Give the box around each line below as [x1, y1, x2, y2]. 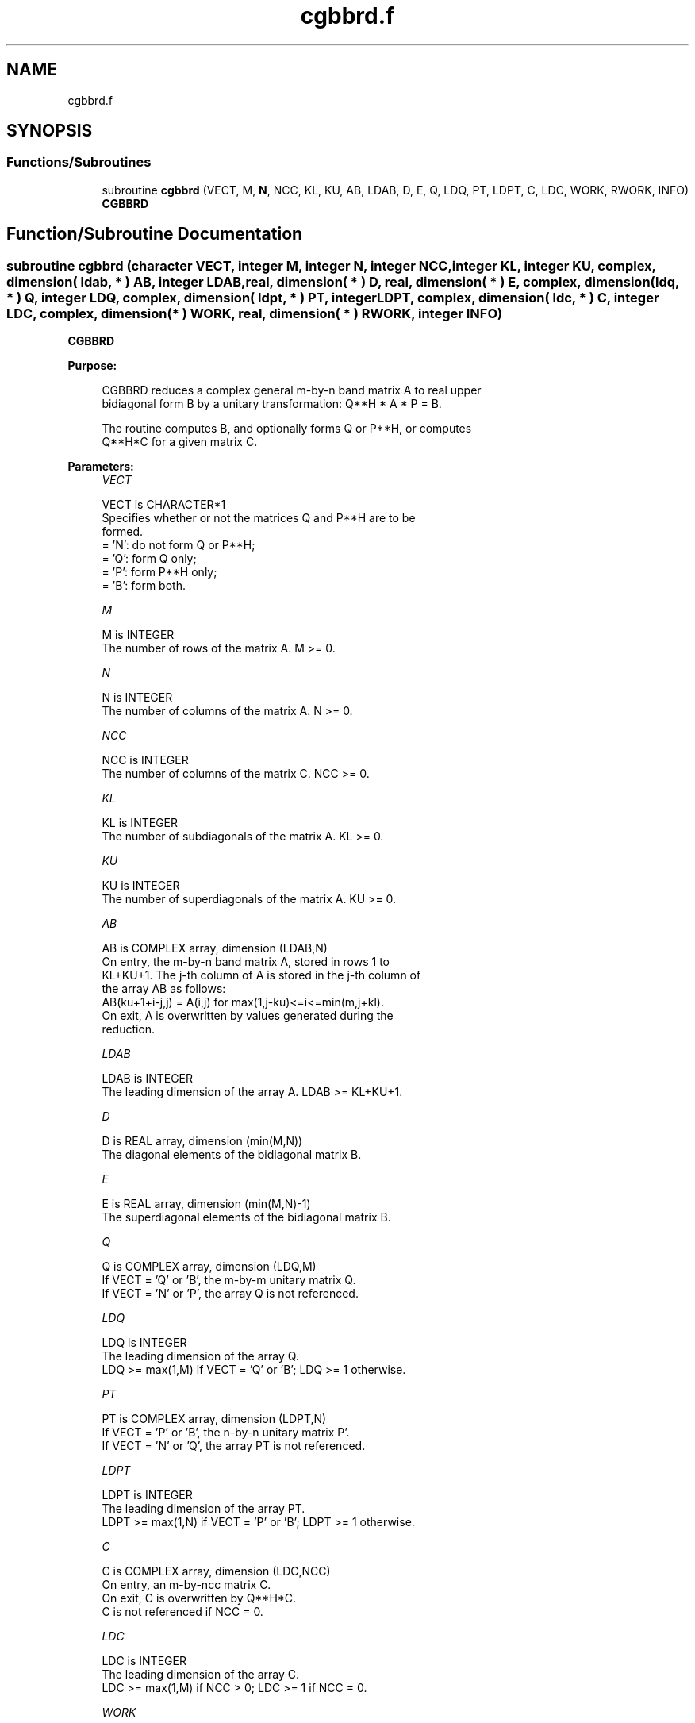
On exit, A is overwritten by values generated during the [102, 1009, 394, 1023]
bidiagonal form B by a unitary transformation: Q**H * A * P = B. [102, 397, 442, 411]
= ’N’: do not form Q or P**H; [102, 538, 255, 552]
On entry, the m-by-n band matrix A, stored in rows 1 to [102, 955, 390, 969]
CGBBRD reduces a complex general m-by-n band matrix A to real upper [102, 383, 482, 398]
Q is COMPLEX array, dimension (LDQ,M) [102, 1260, 317, 1274]
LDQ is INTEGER [102, 1336, 187, 1350]
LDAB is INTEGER [102, 1071, 194, 1086]
